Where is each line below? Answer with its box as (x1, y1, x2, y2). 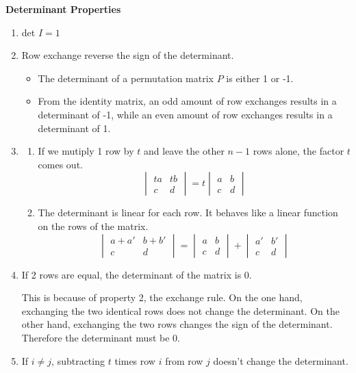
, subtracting (51, 353, 105, 368)
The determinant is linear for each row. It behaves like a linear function (38, 205, 338, 220)
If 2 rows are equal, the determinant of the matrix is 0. (21, 267, 252, 281)
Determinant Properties (5, 2, 121, 16)
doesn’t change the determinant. (213, 353, 348, 368)
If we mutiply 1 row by (38, 144, 134, 158)
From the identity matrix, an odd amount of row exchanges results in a (38, 94, 337, 108)
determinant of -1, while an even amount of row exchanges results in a (38, 107, 333, 121)
